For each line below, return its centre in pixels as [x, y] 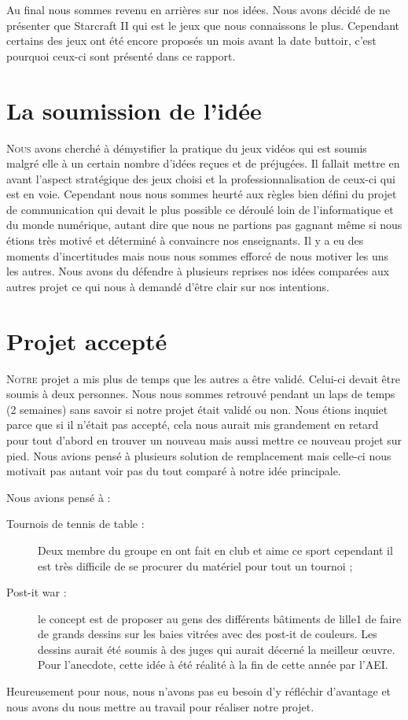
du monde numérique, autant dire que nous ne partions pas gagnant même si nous [204, 225]
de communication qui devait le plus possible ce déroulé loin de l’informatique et [200, 209]
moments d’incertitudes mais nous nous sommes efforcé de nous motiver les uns [198, 255]
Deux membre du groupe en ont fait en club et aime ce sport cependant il [215, 550]
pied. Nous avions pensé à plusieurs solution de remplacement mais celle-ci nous [199, 455]
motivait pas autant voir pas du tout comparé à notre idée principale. [174, 471]
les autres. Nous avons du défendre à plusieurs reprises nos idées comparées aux [198, 271]
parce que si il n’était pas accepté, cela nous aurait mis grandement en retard [193, 425]
